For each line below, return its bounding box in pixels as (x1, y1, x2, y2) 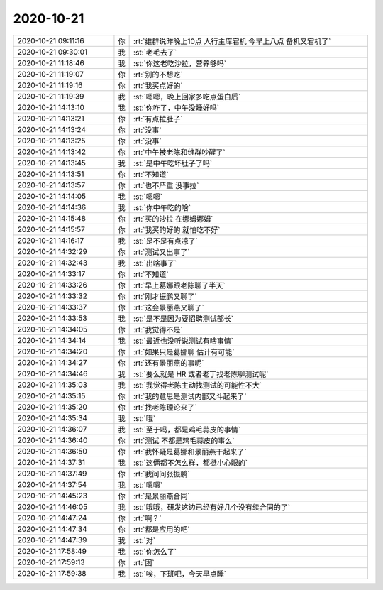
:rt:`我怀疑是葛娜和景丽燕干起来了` (133, 447, 248, 457)
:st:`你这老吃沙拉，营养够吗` (133, 58, 227, 68)
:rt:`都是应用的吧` (133, 524, 191, 534)
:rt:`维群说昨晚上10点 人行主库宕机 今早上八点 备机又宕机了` (133, 36, 331, 46)
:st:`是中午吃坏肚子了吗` (133, 158, 213, 168)
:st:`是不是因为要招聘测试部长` (133, 313, 234, 323)
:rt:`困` (133, 557, 155, 567)
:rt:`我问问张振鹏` (133, 469, 191, 479)
